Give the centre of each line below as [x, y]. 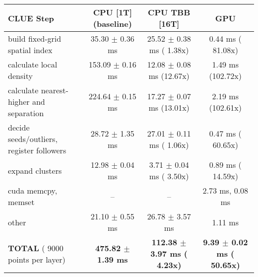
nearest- [55, 90]
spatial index [30, 50]
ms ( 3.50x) [169, 176]
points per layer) [37, 259]
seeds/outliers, [33, 139]
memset [21, 202]
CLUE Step [31, 18]
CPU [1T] [113, 12]
